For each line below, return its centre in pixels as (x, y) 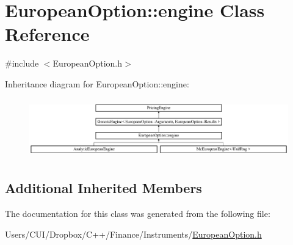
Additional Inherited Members (103, 188)
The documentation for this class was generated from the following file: (138, 214)
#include (22, 63)
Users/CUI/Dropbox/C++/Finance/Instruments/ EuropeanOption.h (133, 234)
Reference (47, 34)
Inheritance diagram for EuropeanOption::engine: (97, 83)
